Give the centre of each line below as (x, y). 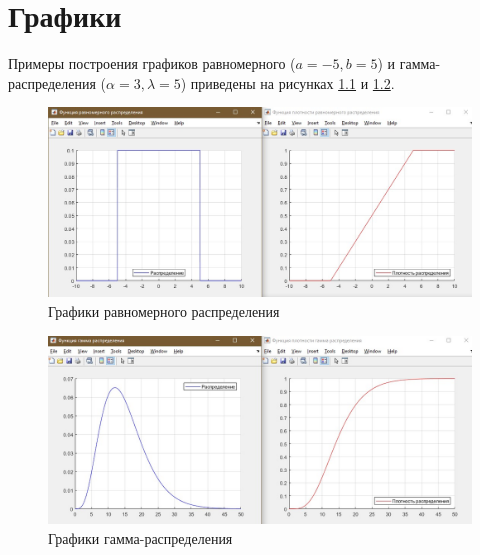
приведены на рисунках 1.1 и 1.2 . (292, 82)
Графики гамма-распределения (140, 537)
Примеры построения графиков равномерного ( (152, 63)
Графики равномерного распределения (164, 310)
